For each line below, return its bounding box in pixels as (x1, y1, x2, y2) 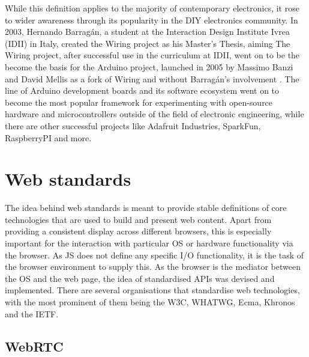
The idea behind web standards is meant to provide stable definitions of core (5, 201, 287, 214)
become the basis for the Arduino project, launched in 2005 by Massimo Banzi (5, 60, 293, 73)
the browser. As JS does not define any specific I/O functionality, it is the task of (5, 248, 304, 261)
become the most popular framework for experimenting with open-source (5, 96, 273, 108)
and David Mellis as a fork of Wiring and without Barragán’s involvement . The (5, 72, 299, 85)
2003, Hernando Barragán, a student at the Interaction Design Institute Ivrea (5, 25, 290, 38)
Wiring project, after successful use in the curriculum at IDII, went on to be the (5, 49, 300, 61)
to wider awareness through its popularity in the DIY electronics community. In (5, 13, 298, 26)
